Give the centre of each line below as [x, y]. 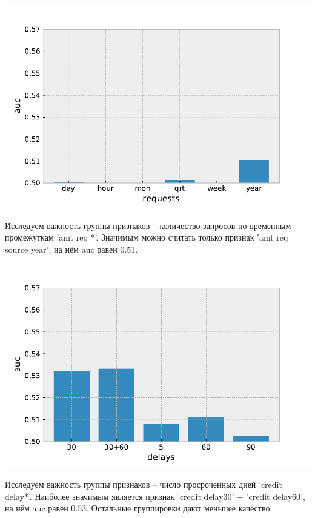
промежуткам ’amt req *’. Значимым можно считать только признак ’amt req [147, 237]
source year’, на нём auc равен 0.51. [71, 249]
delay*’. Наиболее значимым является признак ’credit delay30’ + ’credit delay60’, [155, 496]
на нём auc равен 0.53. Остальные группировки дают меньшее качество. [139, 508]
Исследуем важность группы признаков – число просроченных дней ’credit [144, 484]
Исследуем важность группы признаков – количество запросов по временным [148, 225]
